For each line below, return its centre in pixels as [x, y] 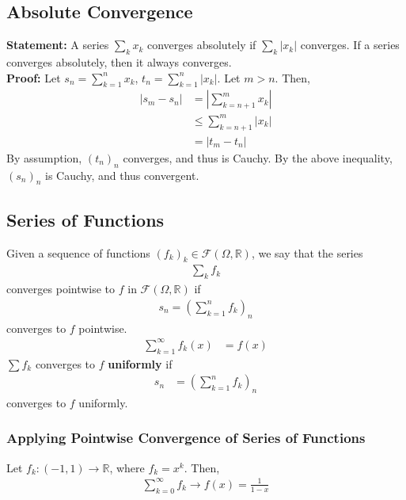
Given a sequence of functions [78, 252]
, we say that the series [307, 252]
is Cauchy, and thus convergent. [122, 175]
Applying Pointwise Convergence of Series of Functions [186, 438]
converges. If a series [350, 45]
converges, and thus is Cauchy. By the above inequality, [258, 157]
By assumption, [44, 157]
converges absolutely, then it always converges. [119, 62]
